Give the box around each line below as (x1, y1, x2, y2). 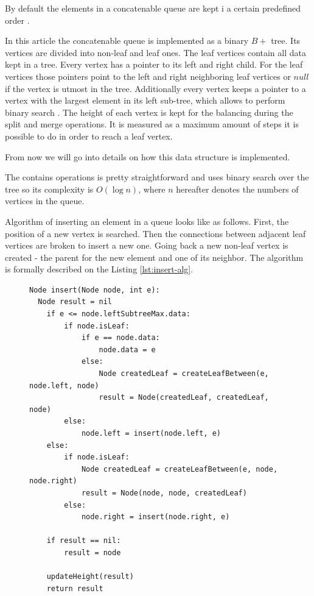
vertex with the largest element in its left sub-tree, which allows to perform (5, 94, 285, 107)
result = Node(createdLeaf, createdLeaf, (99, 393, 269, 402)
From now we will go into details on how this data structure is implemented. (5, 150, 290, 163)
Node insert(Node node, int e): (29, 285, 160, 294)
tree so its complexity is (5, 182, 94, 195)
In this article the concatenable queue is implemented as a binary (5, 34, 249, 47)
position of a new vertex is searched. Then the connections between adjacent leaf (5, 227, 306, 239)
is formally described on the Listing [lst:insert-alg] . (5, 263, 194, 275)
